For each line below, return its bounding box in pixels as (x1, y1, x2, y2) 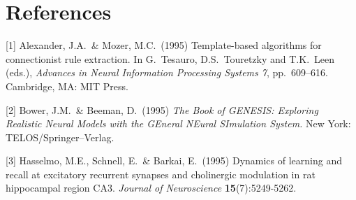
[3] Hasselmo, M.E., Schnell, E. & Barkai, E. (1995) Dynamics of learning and (6, 153, 342, 168)
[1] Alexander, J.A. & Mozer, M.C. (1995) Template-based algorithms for (6, 38, 322, 52)
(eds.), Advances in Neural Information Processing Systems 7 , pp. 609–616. (6, 65, 328, 80)
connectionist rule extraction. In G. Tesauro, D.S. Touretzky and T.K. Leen (6, 51, 335, 66)
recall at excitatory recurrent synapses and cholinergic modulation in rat (6, 166, 316, 181)
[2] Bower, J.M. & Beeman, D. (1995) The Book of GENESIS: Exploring (6, 102, 318, 117)
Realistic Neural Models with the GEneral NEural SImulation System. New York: (6, 116, 351, 131)
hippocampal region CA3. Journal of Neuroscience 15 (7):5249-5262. (6, 180, 297, 195)
